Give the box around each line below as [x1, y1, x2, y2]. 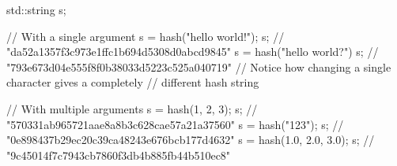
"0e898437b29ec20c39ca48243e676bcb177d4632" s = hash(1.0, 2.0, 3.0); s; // [6, 131, 375, 148]
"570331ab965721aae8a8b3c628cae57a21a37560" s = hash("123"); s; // [6, 116, 344, 132]
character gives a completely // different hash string [6, 74, 259, 90]
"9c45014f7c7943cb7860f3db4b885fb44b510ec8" [6, 146, 231, 163]
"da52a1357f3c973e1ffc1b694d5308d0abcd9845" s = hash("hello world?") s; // [6, 43, 379, 60]
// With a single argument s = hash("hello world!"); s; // [6, 28, 285, 44]
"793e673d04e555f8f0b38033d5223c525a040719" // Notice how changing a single [6, 58, 391, 75]
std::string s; [6, 2, 66, 17]
